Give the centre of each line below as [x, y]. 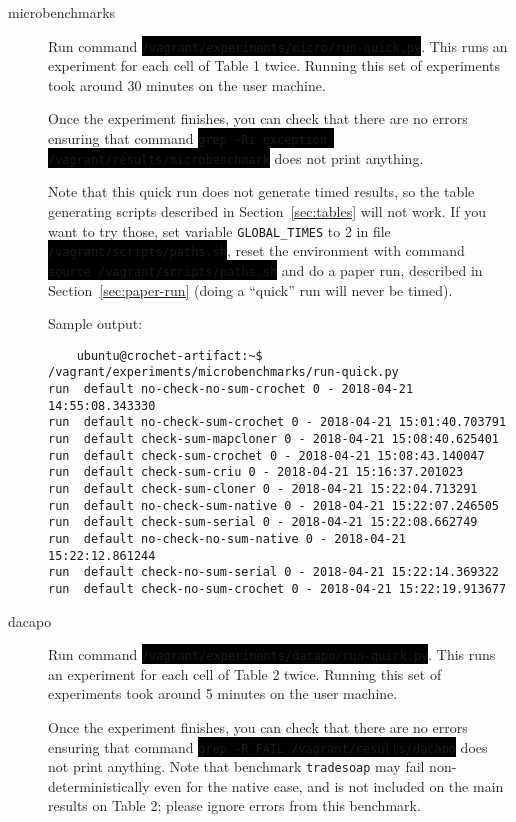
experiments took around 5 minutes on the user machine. [223, 693]
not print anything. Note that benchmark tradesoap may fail [236, 766]
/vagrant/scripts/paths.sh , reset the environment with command [256, 250]
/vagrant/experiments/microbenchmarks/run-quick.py [223, 372]
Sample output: [95, 323]
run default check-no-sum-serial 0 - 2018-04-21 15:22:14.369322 [274, 572]
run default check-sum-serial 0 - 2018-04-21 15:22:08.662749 [263, 522]
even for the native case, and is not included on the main [329, 785]
